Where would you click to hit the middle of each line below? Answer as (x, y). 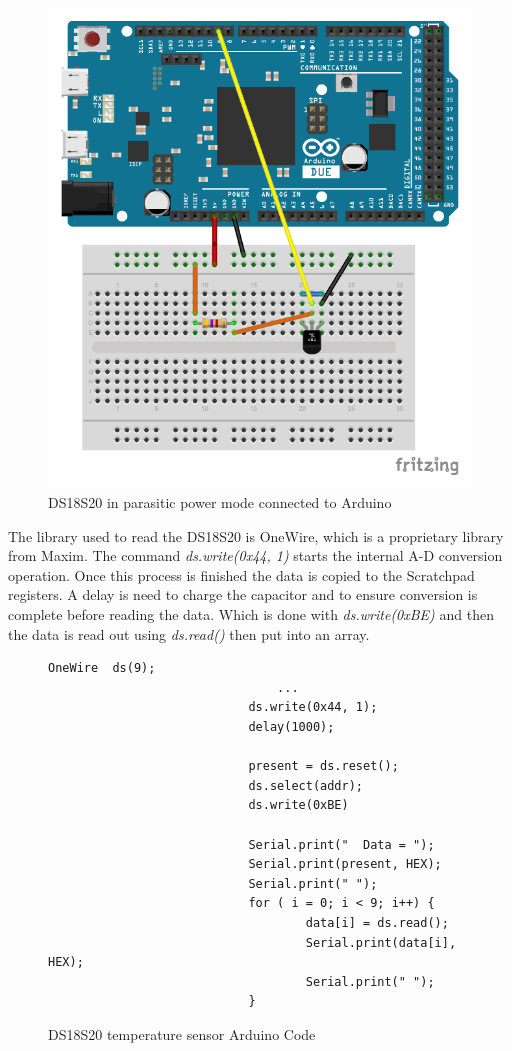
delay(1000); (291, 727)
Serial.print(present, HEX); (345, 864)
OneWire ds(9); (102, 668)
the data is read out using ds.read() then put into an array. (189, 633)
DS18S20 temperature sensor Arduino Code (182, 1033)
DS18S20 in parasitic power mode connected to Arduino (220, 502)
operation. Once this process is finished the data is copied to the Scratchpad (241, 574)
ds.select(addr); (305, 785)
